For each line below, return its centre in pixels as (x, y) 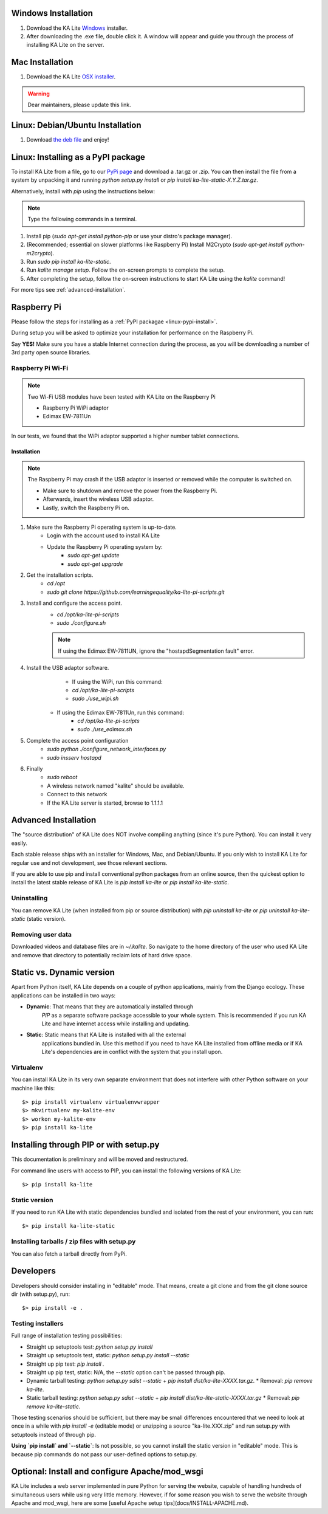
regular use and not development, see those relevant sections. (89, 862)
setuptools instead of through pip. (54, 1434)
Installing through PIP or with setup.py (85, 1145)
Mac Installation (42, 62)
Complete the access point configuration (77, 740)
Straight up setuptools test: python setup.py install (90, 1347)
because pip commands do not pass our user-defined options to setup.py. (104, 1454)
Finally (35, 769)
